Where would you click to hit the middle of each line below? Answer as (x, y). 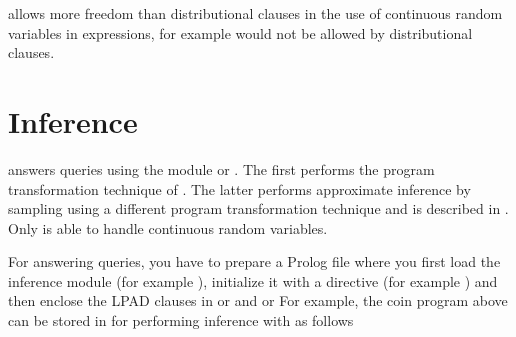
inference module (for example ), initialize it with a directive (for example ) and (253, 280)
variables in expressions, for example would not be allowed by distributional (240, 32)
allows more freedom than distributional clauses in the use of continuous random (255, 13)
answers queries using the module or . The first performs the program (221, 168)
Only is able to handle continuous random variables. (168, 227)
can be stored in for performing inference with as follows (181, 320)
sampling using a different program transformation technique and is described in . (258, 208)
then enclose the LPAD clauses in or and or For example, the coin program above (258, 300)
